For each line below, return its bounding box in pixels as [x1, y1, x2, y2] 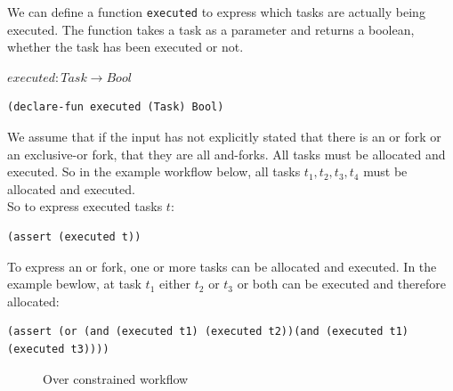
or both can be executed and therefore [237, 274, 446, 293]
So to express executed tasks [7, 197, 163, 216]
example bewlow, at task [7, 274, 142, 293]
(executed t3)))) [7, 342, 109, 355]
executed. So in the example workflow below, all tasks [7, 162, 301, 181]
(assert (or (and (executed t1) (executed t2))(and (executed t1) [7, 325, 409, 338]
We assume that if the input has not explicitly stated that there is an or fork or [7, 127, 441, 146]
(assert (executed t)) [7, 231, 142, 243]
